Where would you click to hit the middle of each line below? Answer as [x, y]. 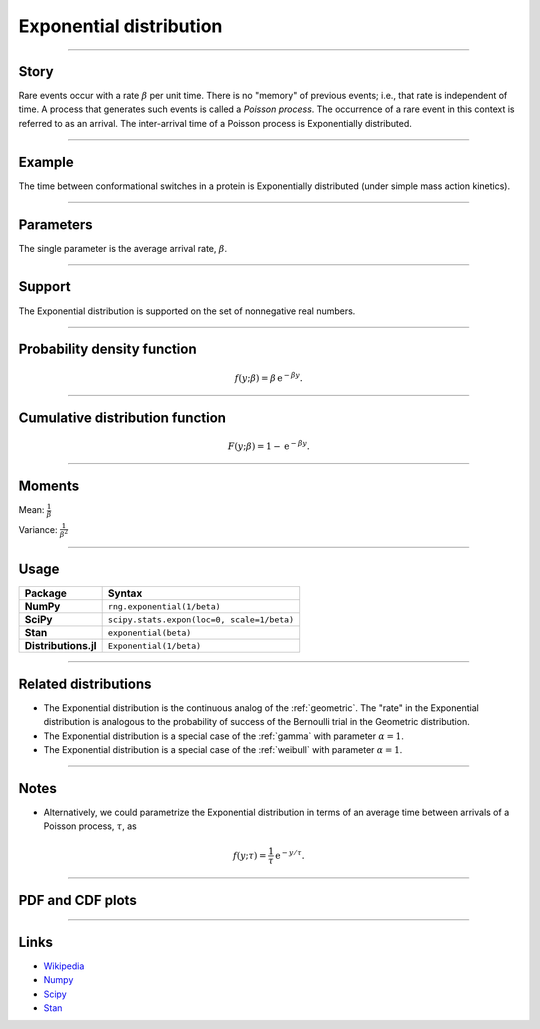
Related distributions [85, 683]
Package [45, 593]
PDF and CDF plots [77, 900]
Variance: [38, 529]
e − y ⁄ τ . [290, 854]
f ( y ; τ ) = [249, 855]
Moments [49, 485]
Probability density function [107, 349]
